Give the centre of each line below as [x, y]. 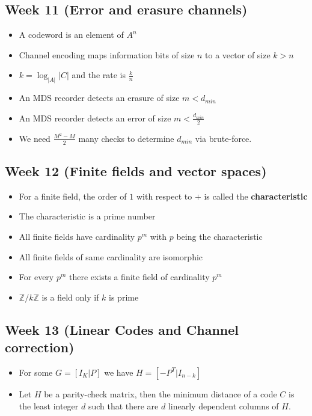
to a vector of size [238, 54]
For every [36, 277]
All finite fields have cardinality [77, 236]
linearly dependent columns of [223, 405]
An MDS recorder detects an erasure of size [99, 98]
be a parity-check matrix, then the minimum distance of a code [161, 393]
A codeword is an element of [71, 35]
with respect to [164, 196]
